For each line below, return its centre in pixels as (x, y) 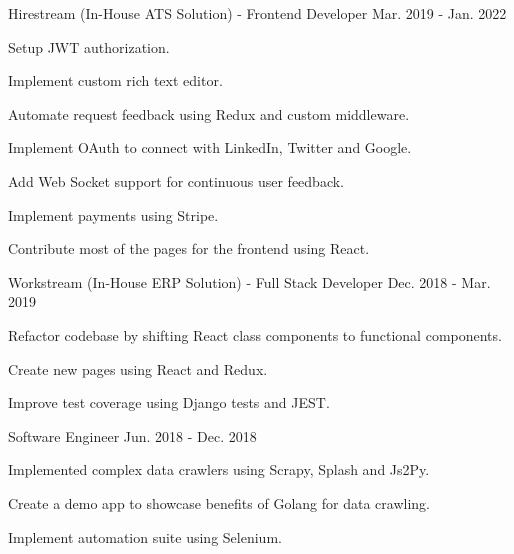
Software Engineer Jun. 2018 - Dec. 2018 (132, 435)
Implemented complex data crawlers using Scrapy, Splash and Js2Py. (219, 469)
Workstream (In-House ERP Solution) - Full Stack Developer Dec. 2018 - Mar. (249, 281)
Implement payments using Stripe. (113, 214)
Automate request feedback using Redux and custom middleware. (209, 113)
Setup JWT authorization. (89, 46)
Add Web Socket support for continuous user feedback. (176, 180)
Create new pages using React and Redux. (138, 368)
